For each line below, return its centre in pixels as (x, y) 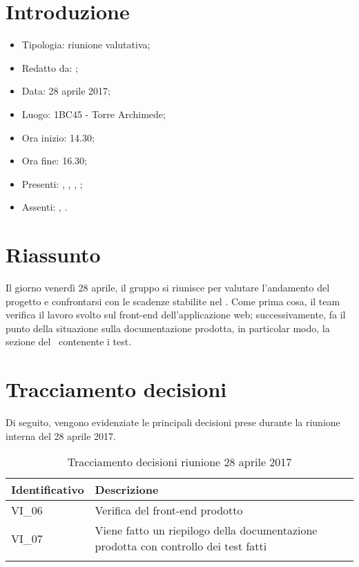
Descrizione (127, 490)
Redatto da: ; (50, 67)
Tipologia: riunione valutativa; (86, 45)
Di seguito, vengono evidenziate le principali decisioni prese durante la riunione (173, 422)
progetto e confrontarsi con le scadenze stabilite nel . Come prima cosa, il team (173, 301)
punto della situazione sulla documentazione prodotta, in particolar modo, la (168, 328)
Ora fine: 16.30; (54, 161)
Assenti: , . (45, 207)
